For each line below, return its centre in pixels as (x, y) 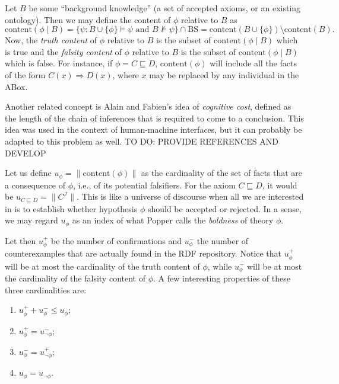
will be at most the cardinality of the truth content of (102, 266)
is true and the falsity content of (63, 51)
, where (126, 74)
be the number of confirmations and (116, 240)
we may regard (31, 220)
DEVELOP (26, 153)
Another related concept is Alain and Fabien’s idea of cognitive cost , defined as (148, 106)
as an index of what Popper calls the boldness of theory (173, 220)
